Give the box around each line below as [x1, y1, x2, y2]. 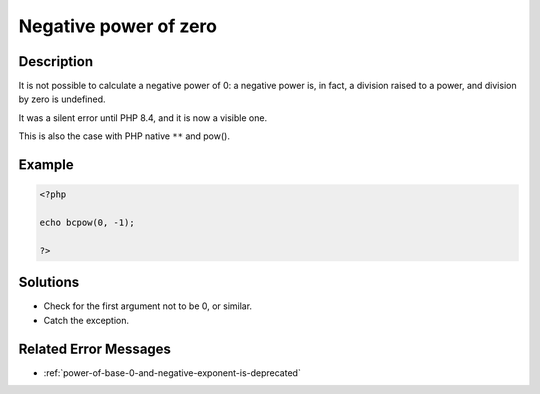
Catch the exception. [43, 314, 130, 326]
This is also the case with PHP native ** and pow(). [18, 130, 230, 142]
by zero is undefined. [18, 93, 106, 105]
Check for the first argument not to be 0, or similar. [43, 300, 253, 312]
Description [18, 53, 94, 70]
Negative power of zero [18, 15, 217, 37]
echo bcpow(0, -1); [39, 217, 135, 229]
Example [18, 156, 74, 174]
